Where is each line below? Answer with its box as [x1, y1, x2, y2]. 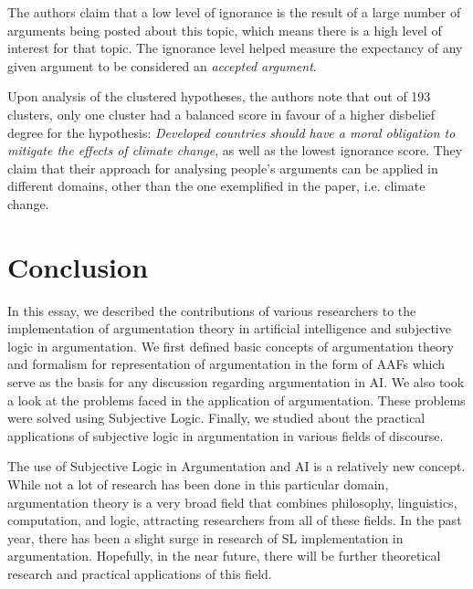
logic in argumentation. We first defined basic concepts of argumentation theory [7, 336, 454, 355]
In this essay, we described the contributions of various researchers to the [7, 300, 416, 320]
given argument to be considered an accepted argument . [7, 56, 317, 75]
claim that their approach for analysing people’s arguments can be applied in [7, 158, 438, 177]
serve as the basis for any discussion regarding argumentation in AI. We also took [7, 373, 465, 392]
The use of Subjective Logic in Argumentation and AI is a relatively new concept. [7, 457, 466, 476]
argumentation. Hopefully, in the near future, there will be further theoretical [7, 546, 441, 565]
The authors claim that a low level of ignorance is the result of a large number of [7, 3, 461, 21]
